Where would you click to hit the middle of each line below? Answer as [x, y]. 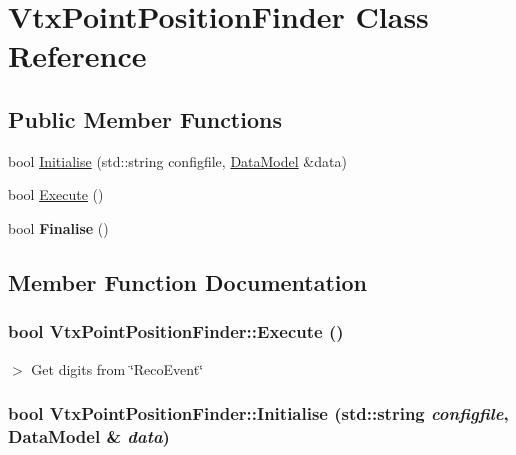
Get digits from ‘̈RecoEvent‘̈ [117, 368]
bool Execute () [56, 194]
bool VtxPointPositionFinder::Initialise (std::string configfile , [258, 413]
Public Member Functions [145, 118]
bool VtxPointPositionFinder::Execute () [176, 331]
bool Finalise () [58, 227]
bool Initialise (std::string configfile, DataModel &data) [177, 160]
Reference [77, 55]
